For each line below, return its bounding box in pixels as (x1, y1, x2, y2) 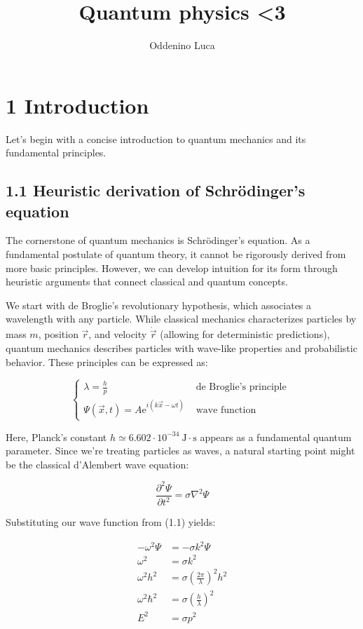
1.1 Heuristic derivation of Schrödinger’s (6, 180, 306, 201)
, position (38, 327, 78, 341)
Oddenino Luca (149, 38, 215, 53)
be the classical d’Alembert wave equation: (6, 456, 189, 471)
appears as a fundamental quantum (200, 429, 352, 444)
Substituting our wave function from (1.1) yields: (6, 515, 216, 529)
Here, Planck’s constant (6, 429, 107, 444)
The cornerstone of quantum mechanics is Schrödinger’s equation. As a (6, 233, 310, 248)
